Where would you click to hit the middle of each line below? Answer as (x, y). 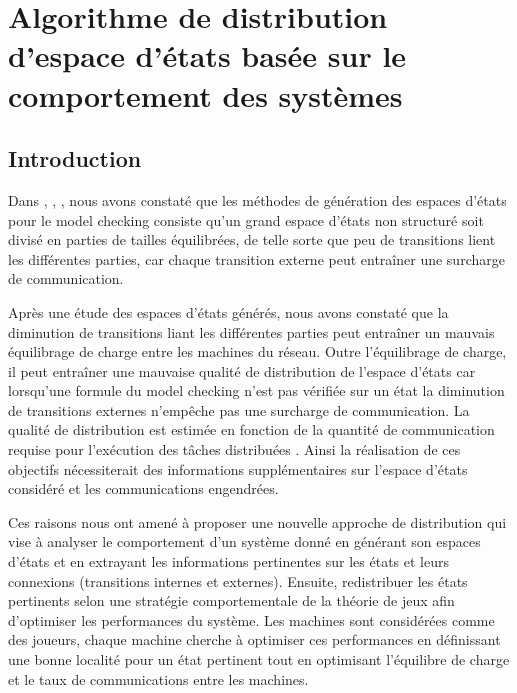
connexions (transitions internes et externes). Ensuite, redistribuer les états (238, 580)
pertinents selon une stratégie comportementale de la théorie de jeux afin (231, 600)
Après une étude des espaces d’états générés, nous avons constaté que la (228, 311)
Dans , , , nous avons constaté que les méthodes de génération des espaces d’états (257, 199)
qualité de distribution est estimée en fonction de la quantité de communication (251, 429)
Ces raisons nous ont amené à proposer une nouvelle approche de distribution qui (257, 521)
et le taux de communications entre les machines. (158, 678)
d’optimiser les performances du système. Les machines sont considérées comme (251, 619)
